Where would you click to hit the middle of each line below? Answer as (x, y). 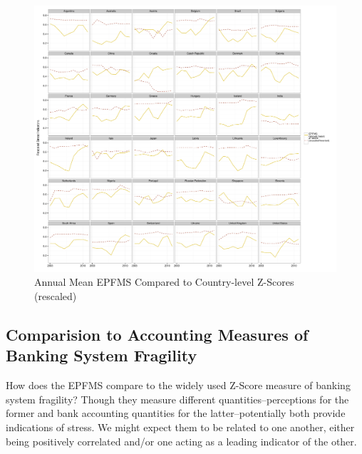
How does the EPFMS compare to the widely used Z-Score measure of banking (178, 385)
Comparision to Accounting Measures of (157, 335)
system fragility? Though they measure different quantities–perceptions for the (177, 399)
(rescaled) (56, 296)
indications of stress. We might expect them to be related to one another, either (180, 427)
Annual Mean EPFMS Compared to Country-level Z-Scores (164, 282)
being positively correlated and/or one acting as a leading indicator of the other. (181, 441)
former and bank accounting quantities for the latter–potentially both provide (176, 413)
